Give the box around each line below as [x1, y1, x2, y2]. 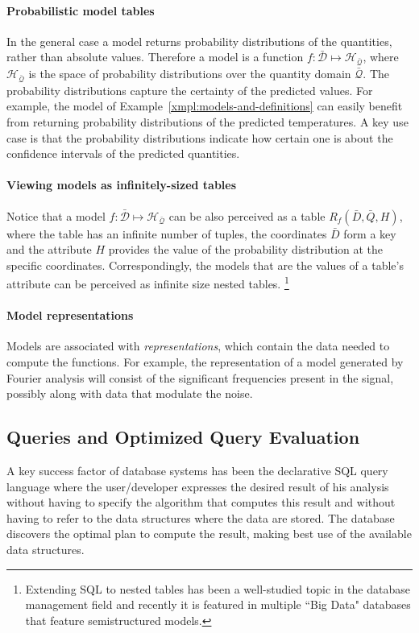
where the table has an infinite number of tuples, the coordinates [6, 225, 327, 242]
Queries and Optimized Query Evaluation [6, 424, 360, 449]
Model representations [6, 307, 134, 324]
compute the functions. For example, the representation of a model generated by [6, 354, 404, 370]
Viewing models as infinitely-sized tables [6, 176, 237, 193]
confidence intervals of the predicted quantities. [6, 145, 240, 162]
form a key [343, 225, 396, 242]
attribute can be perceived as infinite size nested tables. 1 [6, 273, 289, 292]
